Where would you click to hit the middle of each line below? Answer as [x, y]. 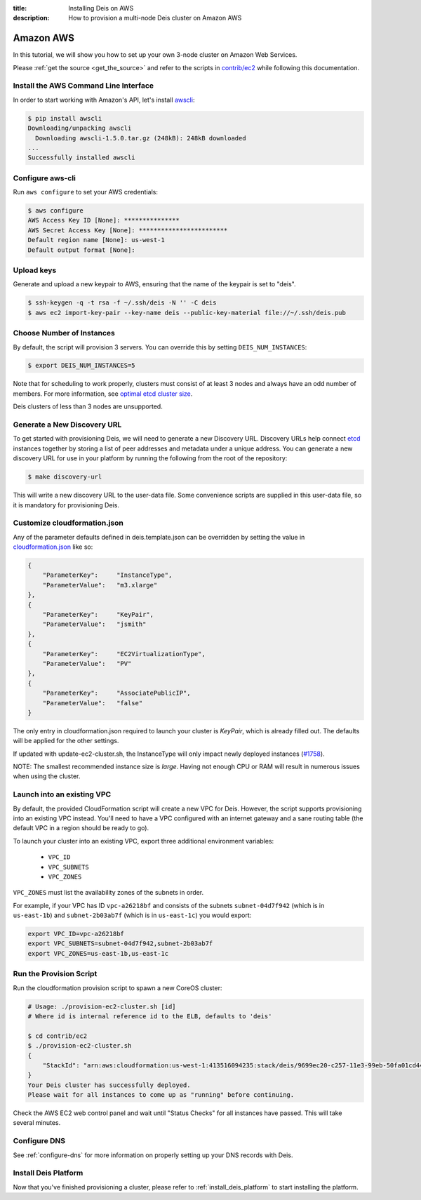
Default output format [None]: [82, 250]
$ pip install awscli [65, 118]
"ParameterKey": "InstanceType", [107, 575]
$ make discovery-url [65, 477]
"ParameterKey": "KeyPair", [98, 614]
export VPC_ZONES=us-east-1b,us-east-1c [98, 953]
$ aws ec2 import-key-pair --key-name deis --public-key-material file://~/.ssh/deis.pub [187, 313]
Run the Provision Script [55, 974]
